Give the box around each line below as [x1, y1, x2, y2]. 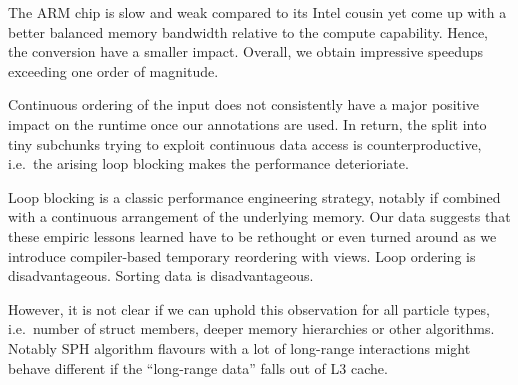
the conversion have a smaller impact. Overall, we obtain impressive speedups [8, 41, 484, 62]
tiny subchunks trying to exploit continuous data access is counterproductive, [8, 133, 482, 154]
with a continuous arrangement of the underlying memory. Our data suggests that [8, 206, 511, 227]
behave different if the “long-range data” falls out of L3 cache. [8, 357, 388, 378]
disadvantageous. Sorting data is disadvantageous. [8, 265, 314, 286]
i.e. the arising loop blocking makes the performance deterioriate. [8, 153, 409, 174]
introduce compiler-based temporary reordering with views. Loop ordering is [8, 245, 476, 266]
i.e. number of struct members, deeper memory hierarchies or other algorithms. [8, 318, 495, 339]
